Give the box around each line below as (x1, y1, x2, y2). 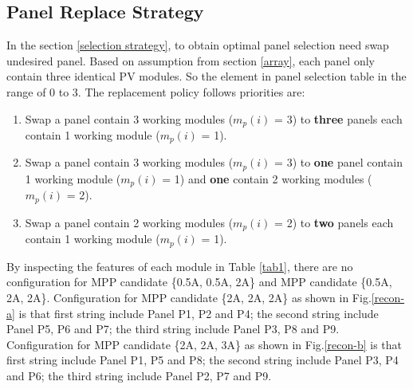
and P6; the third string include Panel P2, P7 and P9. (6, 367, 272, 383)
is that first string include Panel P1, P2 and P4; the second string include (18, 305, 379, 321)
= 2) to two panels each (274, 214, 394, 230)
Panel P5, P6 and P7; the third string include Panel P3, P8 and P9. (6, 320, 340, 337)
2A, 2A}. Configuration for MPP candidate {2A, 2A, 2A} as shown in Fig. (6, 289, 372, 305)
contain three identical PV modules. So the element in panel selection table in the (6, 68, 407, 84)
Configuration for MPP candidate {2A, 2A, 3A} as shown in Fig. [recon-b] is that (6, 336, 403, 352)
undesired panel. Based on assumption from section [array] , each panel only (6, 52, 375, 69)
